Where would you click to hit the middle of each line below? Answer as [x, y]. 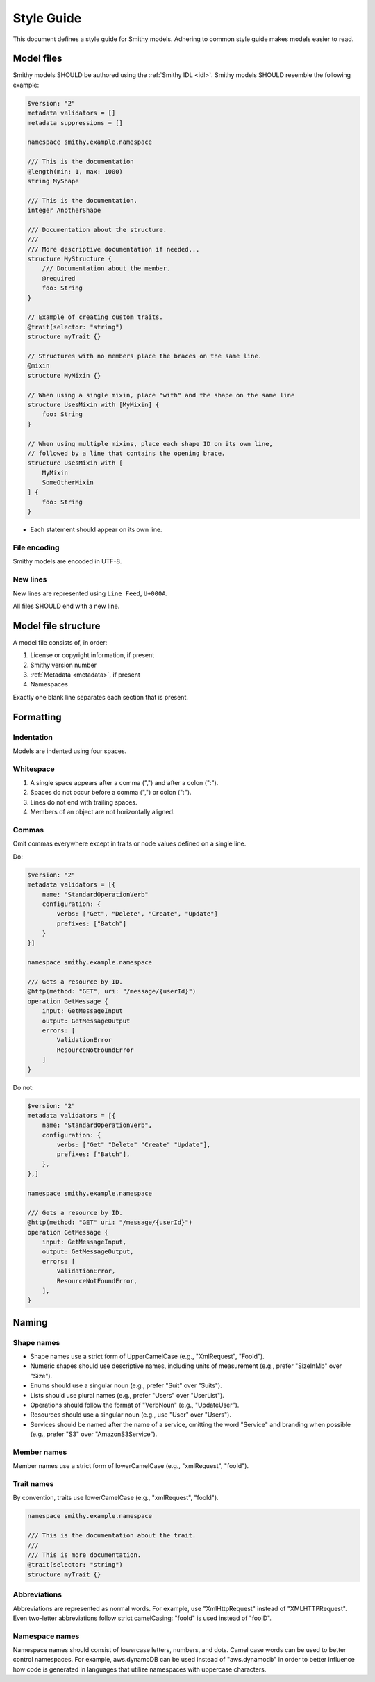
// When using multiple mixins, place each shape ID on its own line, [150, 444]
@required [59, 278]
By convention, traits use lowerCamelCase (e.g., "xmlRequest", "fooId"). [116, 1498]
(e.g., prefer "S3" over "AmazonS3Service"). [94, 1434]
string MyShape [53, 181]
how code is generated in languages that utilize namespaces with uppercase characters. [140, 1669]
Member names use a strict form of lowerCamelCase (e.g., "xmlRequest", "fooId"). [131, 1466]
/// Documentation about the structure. [97, 230]
